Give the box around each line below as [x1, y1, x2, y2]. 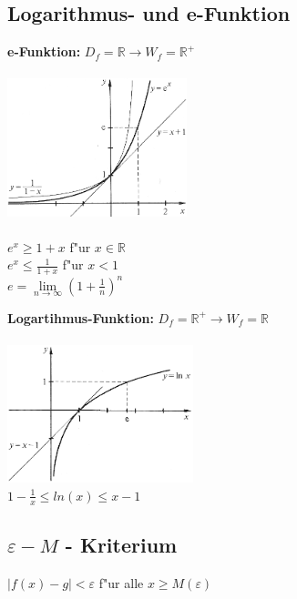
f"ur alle [98, 573, 144, 592]
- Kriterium [65, 531, 178, 559]
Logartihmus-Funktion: [7, 308, 154, 327]
